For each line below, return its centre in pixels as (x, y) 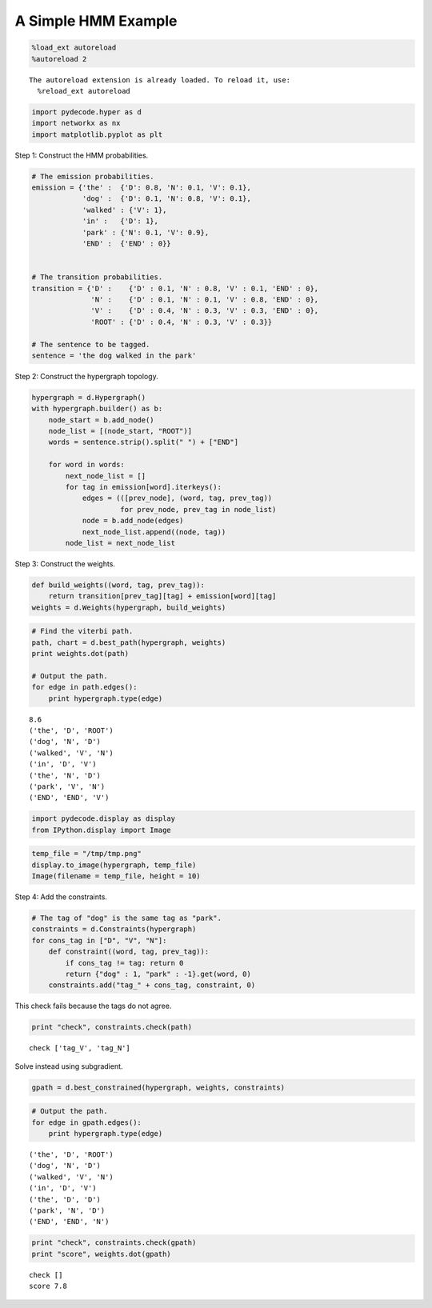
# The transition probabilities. (97, 277)
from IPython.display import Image (101, 830)
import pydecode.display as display (104, 819)
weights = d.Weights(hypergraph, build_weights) (129, 607)
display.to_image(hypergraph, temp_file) (114, 865)
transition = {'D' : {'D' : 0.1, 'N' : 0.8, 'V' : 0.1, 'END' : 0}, (175, 288)
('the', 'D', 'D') (65, 1199)
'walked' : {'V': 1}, (124, 210)
